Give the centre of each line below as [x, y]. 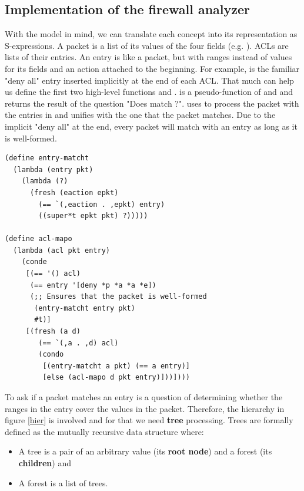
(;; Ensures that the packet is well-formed [118, 297]
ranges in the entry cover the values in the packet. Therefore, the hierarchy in [145, 408]
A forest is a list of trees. [63, 482]
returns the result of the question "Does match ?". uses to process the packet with [152, 103]
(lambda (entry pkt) [53, 169]
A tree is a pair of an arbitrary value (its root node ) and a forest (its [145, 451]
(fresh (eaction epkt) [74, 192]
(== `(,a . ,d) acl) [78, 343]
